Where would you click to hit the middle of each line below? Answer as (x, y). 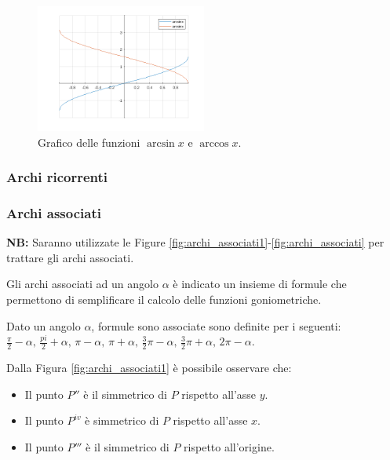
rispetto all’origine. (229, 446)
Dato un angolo (44, 325)
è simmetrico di (122, 420)
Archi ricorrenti (57, 177)
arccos (214, 143)
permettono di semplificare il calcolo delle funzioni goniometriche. (164, 299)
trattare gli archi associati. (70, 257)
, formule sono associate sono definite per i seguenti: (216, 325)
